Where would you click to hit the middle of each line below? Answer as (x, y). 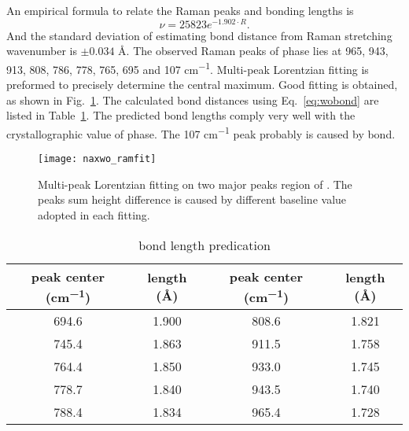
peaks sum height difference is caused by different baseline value (192, 199)
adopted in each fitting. (94, 214)
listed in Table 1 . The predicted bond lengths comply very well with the (181, 115)
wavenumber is (42, 51)
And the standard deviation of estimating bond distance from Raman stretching (199, 35)
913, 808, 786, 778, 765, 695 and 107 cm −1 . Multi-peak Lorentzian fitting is (188, 68)
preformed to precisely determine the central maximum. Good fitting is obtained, (202, 85)
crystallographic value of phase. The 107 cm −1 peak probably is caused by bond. (201, 132)
